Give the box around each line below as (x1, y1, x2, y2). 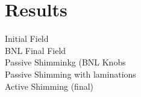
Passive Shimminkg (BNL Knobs (5, 56, 126, 69)
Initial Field (5, 32, 49, 45)
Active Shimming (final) (5, 79, 94, 92)
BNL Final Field (5, 44, 66, 56)
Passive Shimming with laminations (5, 67, 136, 80)
